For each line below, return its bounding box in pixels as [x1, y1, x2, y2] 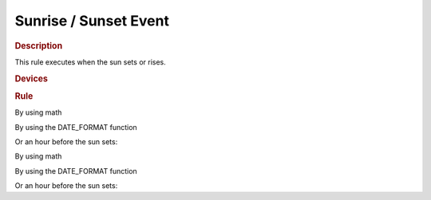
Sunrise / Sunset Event [14, 12, 169, 29]
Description [14, 40, 63, 51]
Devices [14, 73, 48, 84]
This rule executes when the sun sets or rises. [14, 57, 167, 67]
